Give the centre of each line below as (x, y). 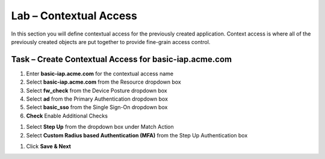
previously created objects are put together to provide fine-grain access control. (111, 42)
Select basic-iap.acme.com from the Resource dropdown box (104, 82)
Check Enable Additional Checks (67, 116)
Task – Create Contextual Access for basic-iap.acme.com (121, 59)
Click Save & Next (49, 146)
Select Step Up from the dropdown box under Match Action (100, 127)
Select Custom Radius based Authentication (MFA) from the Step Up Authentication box (137, 135)
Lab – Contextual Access (74, 16)
